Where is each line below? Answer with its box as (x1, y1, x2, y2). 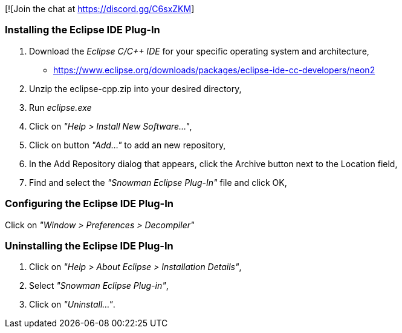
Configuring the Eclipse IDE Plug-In (5, 197, 174, 210)
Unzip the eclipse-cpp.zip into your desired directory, (29, 83, 242, 94)
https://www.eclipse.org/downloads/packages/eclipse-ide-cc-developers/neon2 (53, 64, 375, 75)
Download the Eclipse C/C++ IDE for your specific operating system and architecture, (29, 45, 369, 56)
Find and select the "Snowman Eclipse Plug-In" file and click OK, (29, 177, 287, 188)
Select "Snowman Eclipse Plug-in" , (29, 280, 169, 291)
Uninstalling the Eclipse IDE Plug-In (5, 239, 173, 252)
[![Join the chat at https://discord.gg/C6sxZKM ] (5, 4, 195, 14)
